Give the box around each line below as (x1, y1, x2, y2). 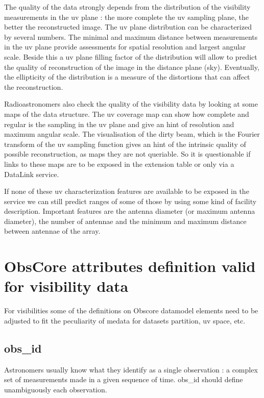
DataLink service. (4, 168, 59, 179)
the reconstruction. (4, 81, 63, 92)
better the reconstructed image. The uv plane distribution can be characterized (4, 21, 252, 32)
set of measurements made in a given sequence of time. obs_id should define (4, 374, 243, 385)
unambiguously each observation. (4, 384, 107, 394)
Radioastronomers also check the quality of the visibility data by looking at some (4, 98, 258, 109)
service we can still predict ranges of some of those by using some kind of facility (4, 195, 257, 206)
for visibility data (4, 276, 129, 296)
